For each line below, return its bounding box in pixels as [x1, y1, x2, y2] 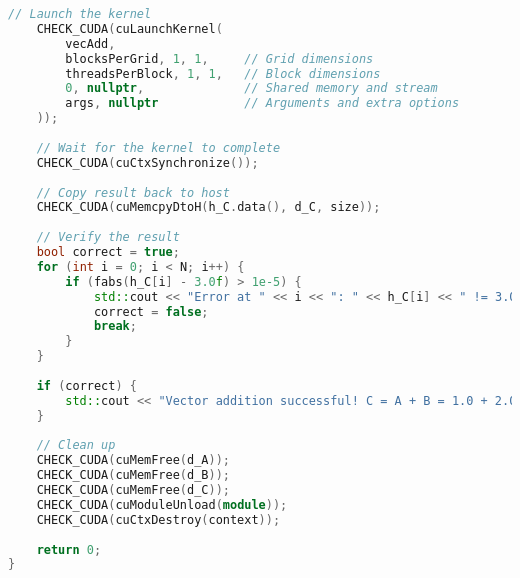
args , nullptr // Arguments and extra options [65, 96, 460, 111]
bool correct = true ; [36, 245, 180, 259]
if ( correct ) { [36, 378, 137, 393]
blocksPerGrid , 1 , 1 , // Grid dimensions [65, 51, 374, 66]
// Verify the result [36, 230, 180, 245]
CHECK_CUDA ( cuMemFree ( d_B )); [36, 468, 230, 483]
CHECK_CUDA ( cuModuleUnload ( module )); [36, 497, 288, 512]
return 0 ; [36, 542, 102, 557]
